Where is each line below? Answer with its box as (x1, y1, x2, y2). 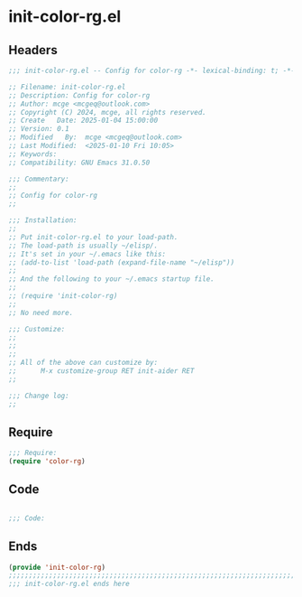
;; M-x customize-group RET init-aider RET (8, 367, 195, 376)
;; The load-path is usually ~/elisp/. (8, 241, 159, 250)
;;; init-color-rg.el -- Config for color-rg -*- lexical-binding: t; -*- (8, 66, 296, 75)
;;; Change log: (8, 391, 69, 400)
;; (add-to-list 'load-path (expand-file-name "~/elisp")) (8, 257, 235, 267)
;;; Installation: (8, 216, 78, 225)
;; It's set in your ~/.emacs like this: (8, 249, 167, 258)
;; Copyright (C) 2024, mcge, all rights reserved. (8, 107, 206, 117)
